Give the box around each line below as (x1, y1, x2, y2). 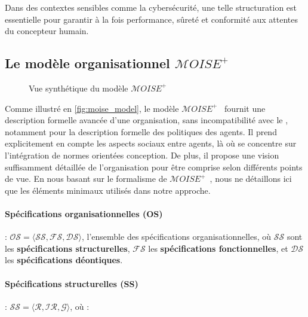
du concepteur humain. (5, 25, 89, 37)
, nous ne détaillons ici (210, 172, 292, 185)
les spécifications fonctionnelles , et (148, 242, 288, 254)
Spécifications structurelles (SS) (5, 277, 138, 289)
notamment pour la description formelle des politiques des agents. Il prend (5, 125, 277, 138)
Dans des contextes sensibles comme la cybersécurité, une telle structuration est (5, 1, 297, 13)
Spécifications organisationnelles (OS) (5, 207, 163, 220)
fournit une (224, 102, 266, 114)
